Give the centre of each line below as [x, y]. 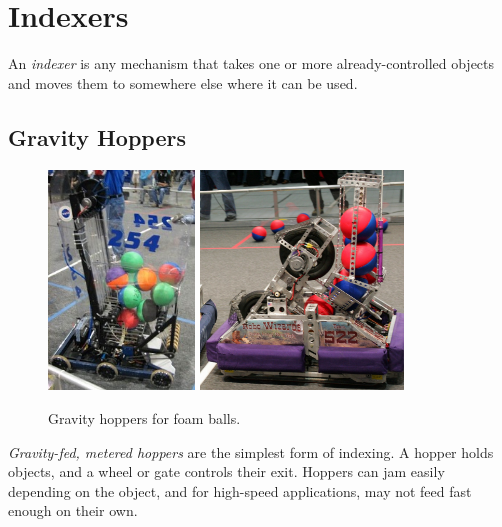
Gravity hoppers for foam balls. [144, 417]
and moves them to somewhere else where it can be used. [183, 82]
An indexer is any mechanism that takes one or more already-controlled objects [251, 63]
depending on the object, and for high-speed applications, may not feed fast [240, 490]
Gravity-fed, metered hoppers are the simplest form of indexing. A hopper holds [251, 451]
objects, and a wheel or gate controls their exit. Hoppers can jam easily [226, 471]
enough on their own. [73, 510]
